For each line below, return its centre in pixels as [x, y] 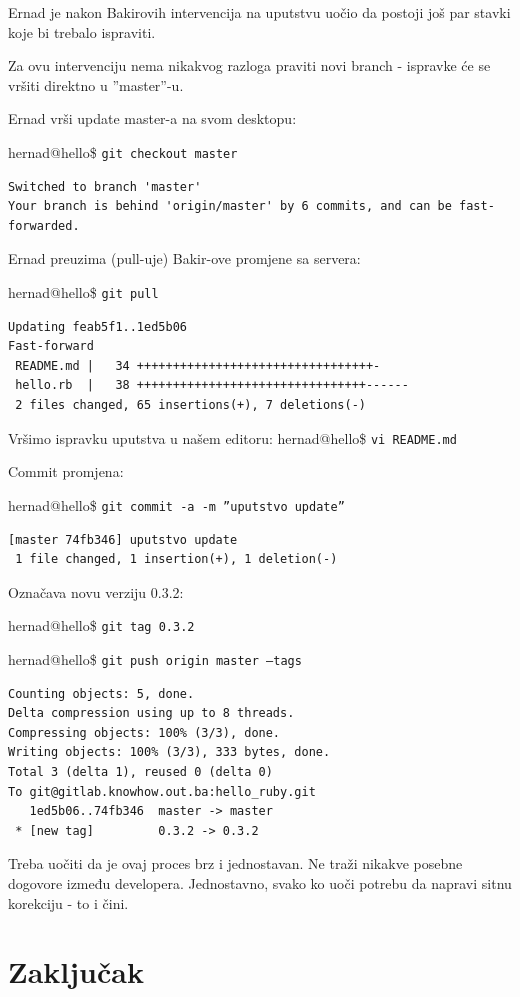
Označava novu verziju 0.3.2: [96, 591]
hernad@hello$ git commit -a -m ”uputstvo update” [176, 504]
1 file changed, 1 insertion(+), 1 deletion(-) [176, 559]
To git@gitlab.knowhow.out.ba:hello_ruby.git [162, 791]
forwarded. [44, 225]
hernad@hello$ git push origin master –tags [155, 658]
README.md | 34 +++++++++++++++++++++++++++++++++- [198, 365]
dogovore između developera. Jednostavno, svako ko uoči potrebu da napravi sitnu [260, 882]
